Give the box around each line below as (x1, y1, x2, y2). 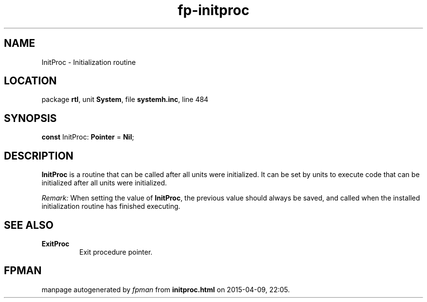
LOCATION (4, 75, 57, 87)
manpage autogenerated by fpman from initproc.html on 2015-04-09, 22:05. (41, 285, 290, 294)
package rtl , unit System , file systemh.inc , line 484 (41, 95, 209, 104)
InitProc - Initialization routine (41, 58, 136, 66)
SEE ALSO (4, 219, 54, 231)
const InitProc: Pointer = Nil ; (41, 133, 134, 141)
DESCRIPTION (4, 149, 74, 162)
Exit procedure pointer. (79, 247, 153, 256)
